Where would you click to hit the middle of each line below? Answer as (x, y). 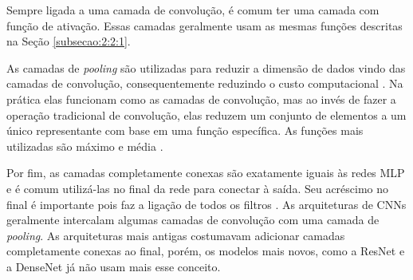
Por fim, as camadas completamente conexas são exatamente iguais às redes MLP (206, 173)
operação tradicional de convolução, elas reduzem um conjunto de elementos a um (206, 114)
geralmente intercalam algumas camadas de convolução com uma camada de (193, 220)
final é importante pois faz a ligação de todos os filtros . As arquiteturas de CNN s (206, 204)
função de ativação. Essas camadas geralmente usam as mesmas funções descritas (205, 25)
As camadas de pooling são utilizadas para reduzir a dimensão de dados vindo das (206, 67)
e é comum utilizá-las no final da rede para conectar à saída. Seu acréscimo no (198, 188)
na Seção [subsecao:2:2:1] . (69, 41)
